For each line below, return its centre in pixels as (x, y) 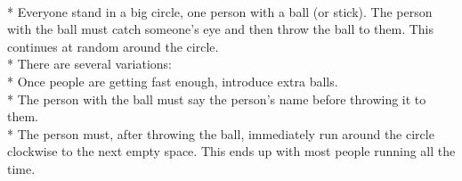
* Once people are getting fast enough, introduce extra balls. (173, 81)
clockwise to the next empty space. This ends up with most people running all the (231, 151)
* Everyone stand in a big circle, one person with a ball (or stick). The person (220, 11)
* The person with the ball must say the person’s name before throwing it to (217, 99)
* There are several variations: (90, 64)
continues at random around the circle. (113, 46)
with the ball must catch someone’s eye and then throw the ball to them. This (221, 29)
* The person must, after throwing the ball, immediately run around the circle (221, 133)
